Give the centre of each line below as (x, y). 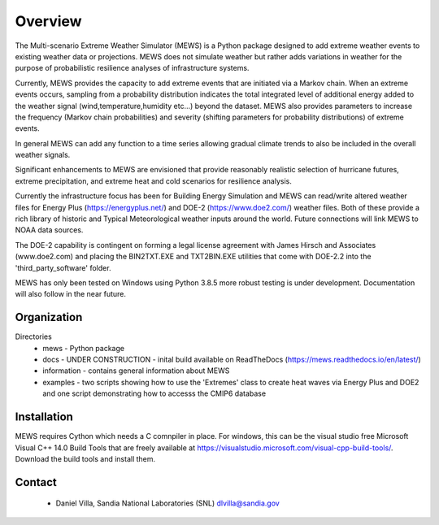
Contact (36, 482)
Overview (48, 21)
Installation (44, 417)
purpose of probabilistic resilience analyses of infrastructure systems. (132, 68)
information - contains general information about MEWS (136, 371)
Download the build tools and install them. (85, 458)
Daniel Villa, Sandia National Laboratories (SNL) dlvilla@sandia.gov (167, 503)
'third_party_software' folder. (63, 267)
